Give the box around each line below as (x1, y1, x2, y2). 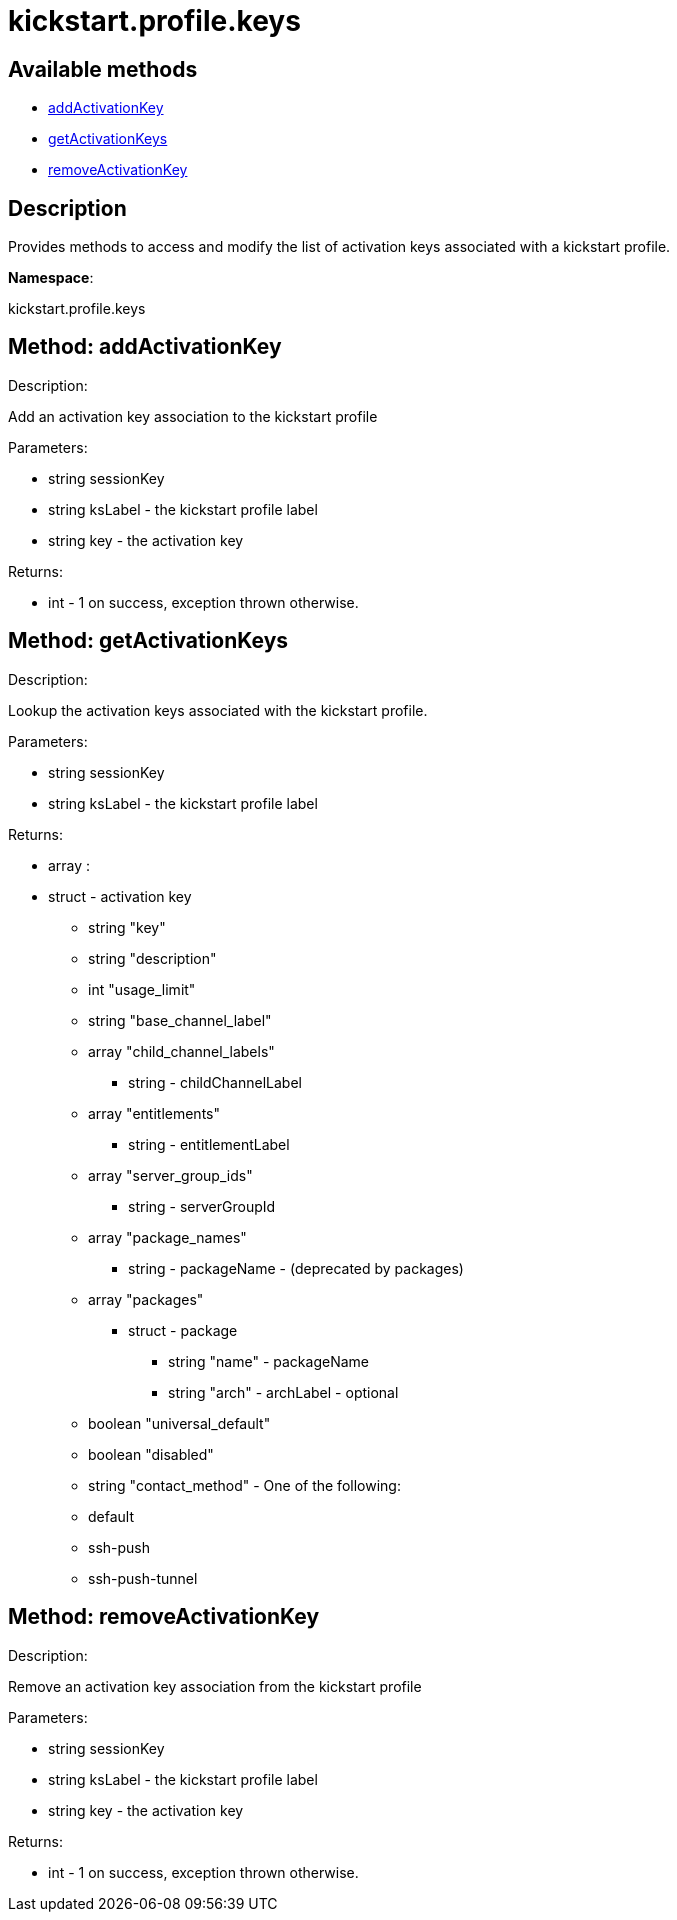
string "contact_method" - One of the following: (88, 1476, 401, 1494)
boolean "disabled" (88, 1445, 214, 1463)
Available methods (8, 56, 198, 82)
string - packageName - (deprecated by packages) (128, 1259, 464, 1277)
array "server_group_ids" (88, 1166, 253, 1184)
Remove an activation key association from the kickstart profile (8, 1677, 422, 1695)
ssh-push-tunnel (88, 1569, 198, 1587)
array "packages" (88, 1290, 204, 1308)
